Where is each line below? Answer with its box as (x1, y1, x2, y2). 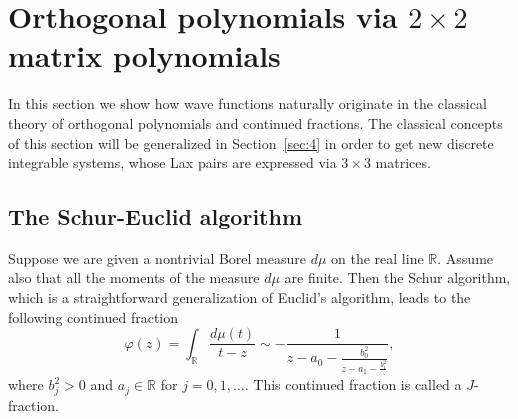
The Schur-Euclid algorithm (8, 201, 303, 232)
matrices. (375, 152, 431, 173)
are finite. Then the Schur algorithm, (284, 267, 511, 288)
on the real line (331, 247, 424, 268)
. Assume (437, 247, 494, 268)
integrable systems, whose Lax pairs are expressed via (8, 152, 337, 173)
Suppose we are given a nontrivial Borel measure (8, 247, 306, 268)
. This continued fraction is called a (244, 374, 462, 395)
